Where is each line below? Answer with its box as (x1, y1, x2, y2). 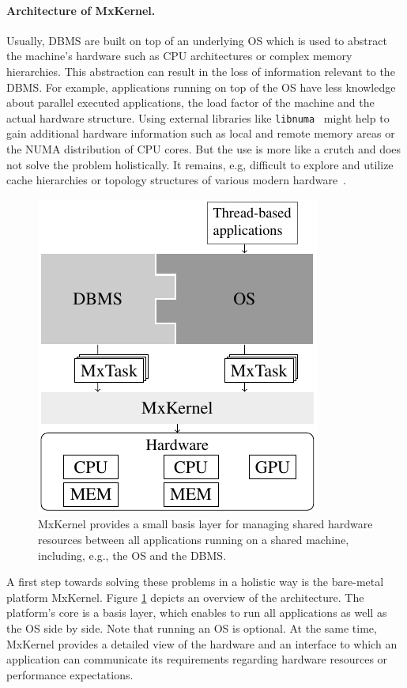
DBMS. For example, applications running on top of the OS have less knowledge (6, 78, 396, 95)
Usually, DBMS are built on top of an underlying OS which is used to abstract (6, 32, 387, 48)
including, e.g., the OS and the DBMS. (38, 546, 227, 563)
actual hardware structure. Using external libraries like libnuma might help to (6, 109, 390, 126)
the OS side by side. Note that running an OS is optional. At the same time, (6, 619, 377, 636)
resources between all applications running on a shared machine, (38, 531, 349, 547)
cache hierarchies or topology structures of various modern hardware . (6, 172, 347, 188)
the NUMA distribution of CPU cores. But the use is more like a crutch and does (6, 141, 401, 157)
